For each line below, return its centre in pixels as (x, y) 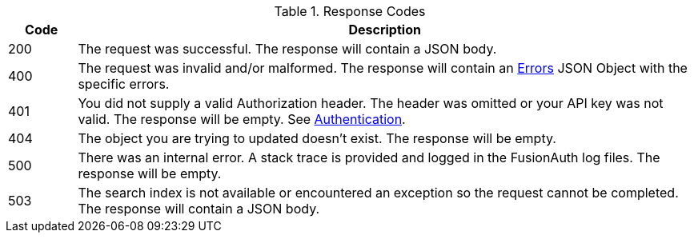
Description (385, 30)
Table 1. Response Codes (350, 11)
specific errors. (124, 84)
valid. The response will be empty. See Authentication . (242, 119)
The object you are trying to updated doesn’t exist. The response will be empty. (317, 138)
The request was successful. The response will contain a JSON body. (287, 49)
